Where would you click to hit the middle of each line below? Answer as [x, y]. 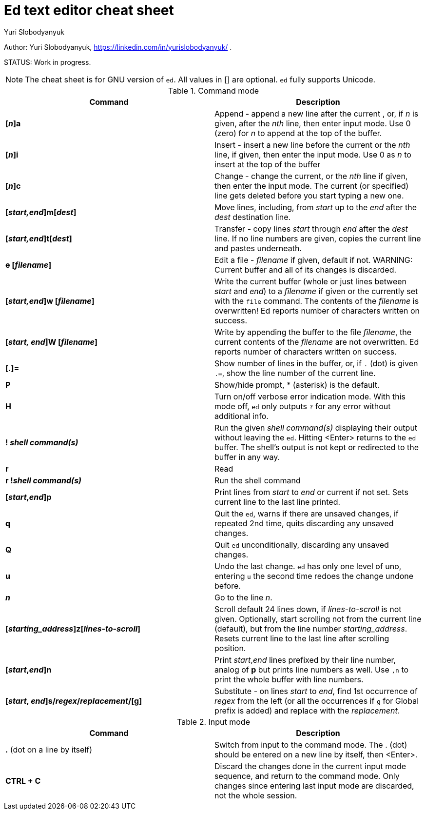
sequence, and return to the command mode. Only [307, 776]
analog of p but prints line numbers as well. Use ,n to [312, 669]
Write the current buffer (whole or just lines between [311, 281]
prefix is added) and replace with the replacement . [307, 710]
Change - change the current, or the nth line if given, [311, 176]
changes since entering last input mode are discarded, [314, 785]
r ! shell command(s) [44, 480]
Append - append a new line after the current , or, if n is [317, 113]
